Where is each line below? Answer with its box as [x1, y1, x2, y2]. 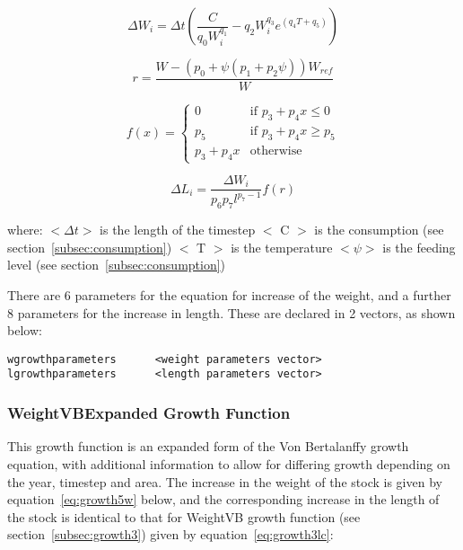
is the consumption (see [314, 220, 444, 239]
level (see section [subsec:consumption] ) [7, 255, 226, 274]
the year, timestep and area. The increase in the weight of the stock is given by [7, 472, 442, 491]
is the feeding [382, 237, 456, 256]
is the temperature [231, 237, 333, 256]
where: [7, 220, 43, 239]
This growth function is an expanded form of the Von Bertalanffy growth [7, 437, 409, 456]
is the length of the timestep [100, 220, 256, 239]
